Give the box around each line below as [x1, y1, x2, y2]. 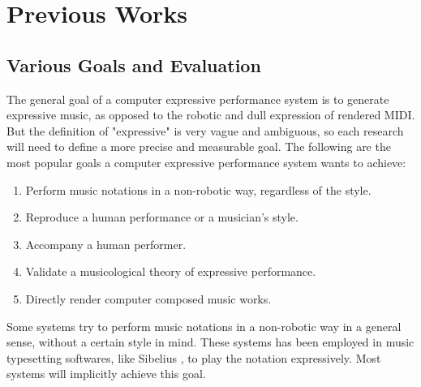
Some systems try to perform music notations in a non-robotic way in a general [6, 317, 402, 334]
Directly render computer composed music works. [25, 290, 272, 307]
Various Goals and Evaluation [6, 52, 261, 77]
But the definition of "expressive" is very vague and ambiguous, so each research [6, 122, 404, 139]
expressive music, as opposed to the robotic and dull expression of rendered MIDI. [6, 106, 415, 123]
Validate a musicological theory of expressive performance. [25, 263, 316, 280]
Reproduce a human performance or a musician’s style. [25, 209, 299, 226]
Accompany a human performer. [25, 235, 187, 252]
